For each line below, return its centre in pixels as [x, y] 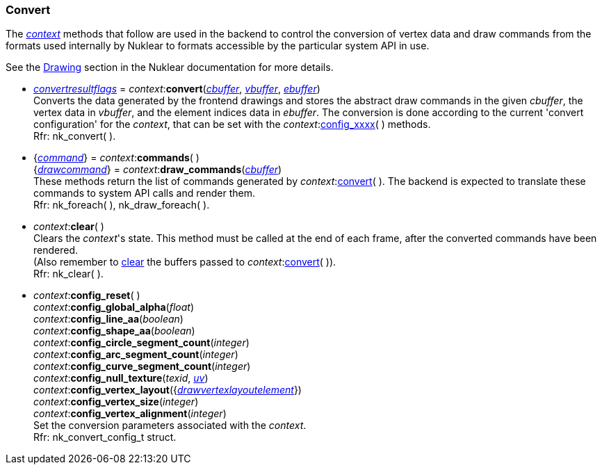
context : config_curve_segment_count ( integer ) [142, 366]
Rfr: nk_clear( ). [68, 274]
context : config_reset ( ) [87, 295]
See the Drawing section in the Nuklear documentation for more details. [170, 67]
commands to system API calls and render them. [144, 193]
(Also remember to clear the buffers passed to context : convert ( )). [185, 262]
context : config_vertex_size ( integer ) [116, 402]
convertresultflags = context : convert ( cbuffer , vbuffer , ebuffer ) [177, 89]
